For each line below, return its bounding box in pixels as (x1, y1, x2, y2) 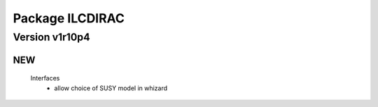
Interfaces (30, 74, 60, 83)
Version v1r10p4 (13, 31, 90, 43)
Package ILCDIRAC (13, 10, 125, 26)
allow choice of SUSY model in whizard (54, 84, 168, 92)
